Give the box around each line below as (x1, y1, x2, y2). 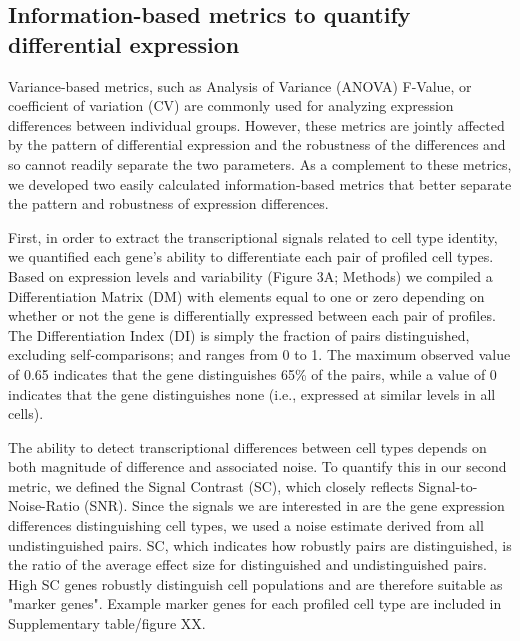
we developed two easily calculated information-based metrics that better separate (8, 173, 512, 194)
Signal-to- (418, 475, 478, 496)
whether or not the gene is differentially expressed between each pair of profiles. (8, 305, 496, 326)
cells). (8, 403, 44, 424)
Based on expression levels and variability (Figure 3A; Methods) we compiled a (8, 265, 493, 286)
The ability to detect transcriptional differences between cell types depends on (8, 436, 487, 457)
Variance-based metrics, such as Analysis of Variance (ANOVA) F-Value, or (8, 75, 472, 96)
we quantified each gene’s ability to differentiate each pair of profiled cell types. (8, 246, 494, 267)
